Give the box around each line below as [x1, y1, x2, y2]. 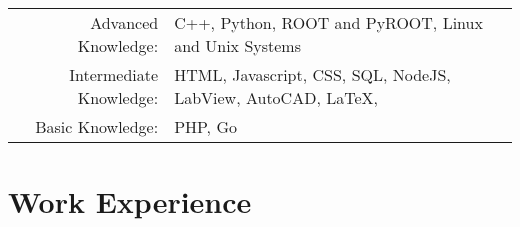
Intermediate [69, 63, 159, 86]
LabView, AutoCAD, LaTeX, [174, 86, 378, 109]
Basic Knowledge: [35, 115, 159, 138]
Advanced [90, 11, 159, 34]
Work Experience [8, 181, 252, 222]
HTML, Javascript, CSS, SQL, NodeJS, [174, 63, 451, 86]
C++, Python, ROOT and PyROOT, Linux [174, 11, 483, 34]
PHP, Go [174, 115, 237, 138]
